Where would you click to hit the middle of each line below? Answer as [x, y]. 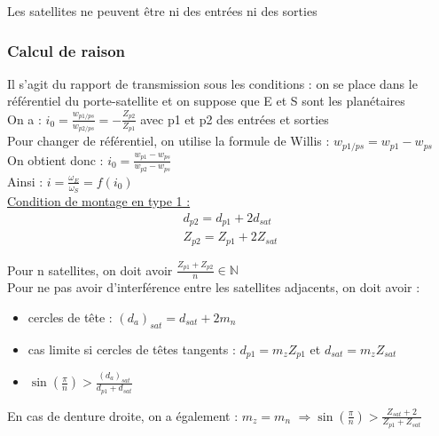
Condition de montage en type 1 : [99, 201]
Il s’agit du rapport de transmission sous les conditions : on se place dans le [212, 83]
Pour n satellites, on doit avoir [90, 270]
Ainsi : [25, 181]
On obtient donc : [55, 159]
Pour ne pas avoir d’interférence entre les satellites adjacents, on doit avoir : [214, 287]
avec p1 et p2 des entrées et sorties [235, 119]
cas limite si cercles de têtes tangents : [132, 349]
